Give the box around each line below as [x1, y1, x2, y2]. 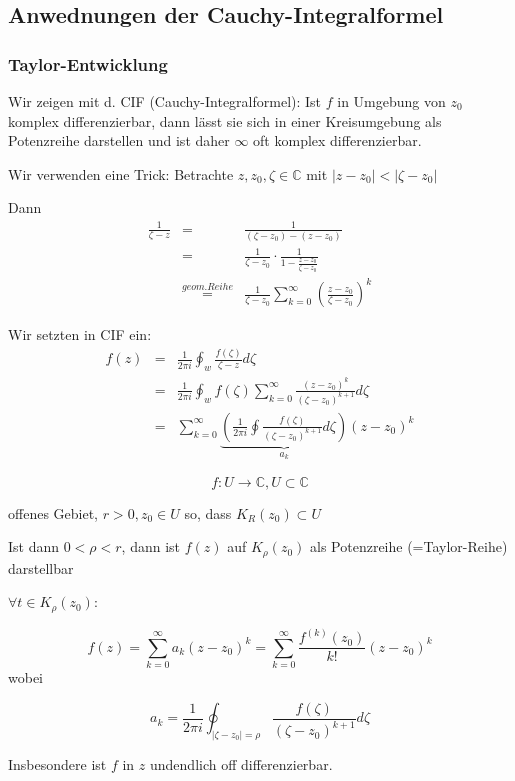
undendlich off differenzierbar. [149, 753, 333, 774]
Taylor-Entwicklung [8, 51, 168, 76]
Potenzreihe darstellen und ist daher [8, 130, 230, 151]
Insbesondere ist [8, 753, 107, 774]
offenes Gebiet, [8, 502, 98, 523]
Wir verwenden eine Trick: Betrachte [8, 163, 234, 184]
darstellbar [8, 557, 74, 578]
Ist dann [8, 536, 60, 557]
